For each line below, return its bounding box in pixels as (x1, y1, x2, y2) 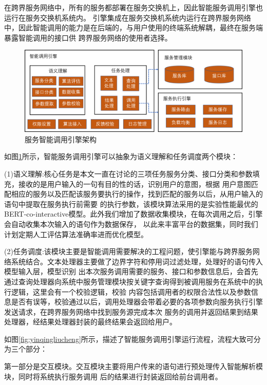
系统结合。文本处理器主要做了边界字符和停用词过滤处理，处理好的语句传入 (11, 256, 263, 266)
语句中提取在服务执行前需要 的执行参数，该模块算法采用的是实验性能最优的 (4, 198, 258, 209)
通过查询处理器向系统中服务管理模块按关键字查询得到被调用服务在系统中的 (4, 276, 256, 286)
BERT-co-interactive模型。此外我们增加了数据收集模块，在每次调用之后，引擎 (4, 208, 263, 219)
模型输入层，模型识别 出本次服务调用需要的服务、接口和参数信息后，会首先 (4, 266, 258, 277)
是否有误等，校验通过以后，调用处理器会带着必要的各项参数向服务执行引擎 (11, 296, 263, 307)
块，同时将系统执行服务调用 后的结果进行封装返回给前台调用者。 (4, 371, 222, 381)
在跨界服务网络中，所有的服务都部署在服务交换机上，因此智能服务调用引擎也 (4, 2, 263, 12)
